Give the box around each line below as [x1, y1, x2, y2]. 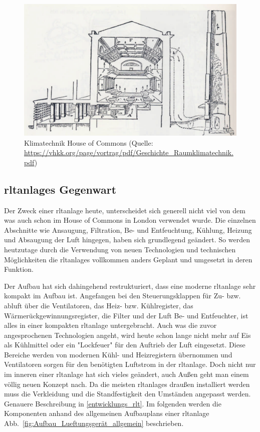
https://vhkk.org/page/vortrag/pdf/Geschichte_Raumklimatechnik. [24, 147, 233, 158]
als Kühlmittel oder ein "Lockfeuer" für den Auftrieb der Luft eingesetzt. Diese [4, 339, 245, 350]
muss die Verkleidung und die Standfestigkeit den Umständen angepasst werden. [4, 388, 251, 399]
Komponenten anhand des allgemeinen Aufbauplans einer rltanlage [4, 408, 209, 418]
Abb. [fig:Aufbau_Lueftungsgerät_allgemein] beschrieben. [4, 418, 184, 428]
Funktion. [4, 264, 34, 274]
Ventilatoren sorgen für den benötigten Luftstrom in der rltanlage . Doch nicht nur [4, 359, 256, 369]
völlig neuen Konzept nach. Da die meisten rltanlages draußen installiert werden [4, 378, 250, 389]
